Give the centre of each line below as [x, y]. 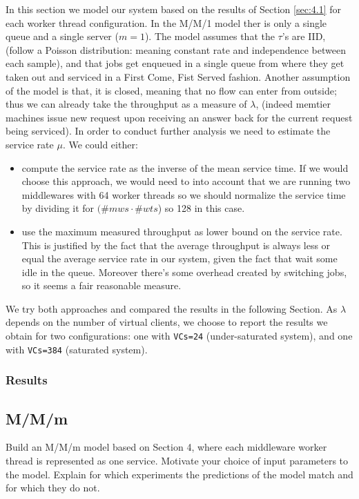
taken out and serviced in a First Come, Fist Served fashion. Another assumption [178, 76]
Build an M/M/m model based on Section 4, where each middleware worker [166, 447]
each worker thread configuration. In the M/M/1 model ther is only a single [166, 22]
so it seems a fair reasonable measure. [101, 285]
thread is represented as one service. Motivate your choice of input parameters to [177, 461]
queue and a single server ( [62, 36]
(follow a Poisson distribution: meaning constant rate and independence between [176, 49]
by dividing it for [58, 208]
